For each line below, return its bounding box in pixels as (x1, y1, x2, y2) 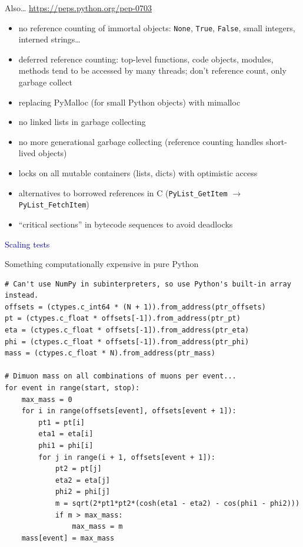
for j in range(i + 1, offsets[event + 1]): (38, 453, 215, 462)
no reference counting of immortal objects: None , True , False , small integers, (18, 21, 295, 34)
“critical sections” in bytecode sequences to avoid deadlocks (18, 218, 233, 230)
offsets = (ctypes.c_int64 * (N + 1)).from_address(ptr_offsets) (5, 302, 266, 311)
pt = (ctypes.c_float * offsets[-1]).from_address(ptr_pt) (5, 314, 241, 323)
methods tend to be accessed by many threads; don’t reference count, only (18, 64, 287, 77)
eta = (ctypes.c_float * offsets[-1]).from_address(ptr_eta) (5, 326, 249, 335)
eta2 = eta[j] (55, 476, 110, 485)
